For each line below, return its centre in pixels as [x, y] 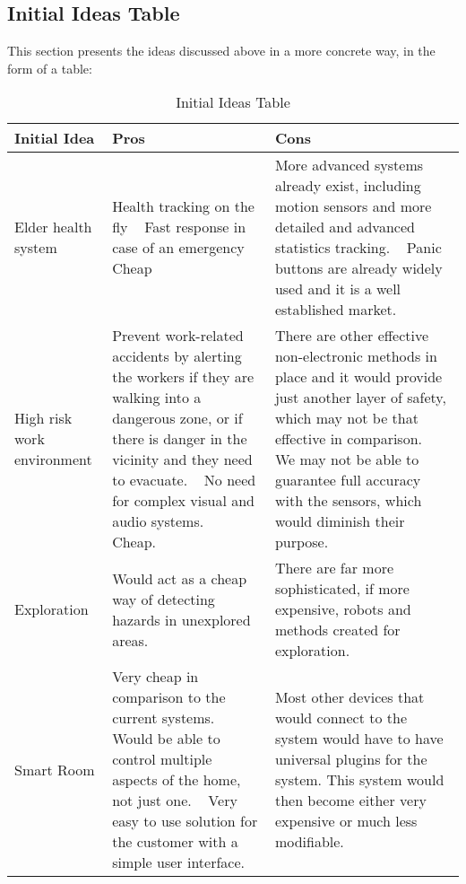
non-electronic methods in [356, 356]
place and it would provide [358, 377]
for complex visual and [183, 501]
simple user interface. [178, 862]
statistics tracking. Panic [358, 248]
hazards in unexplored [181, 619]
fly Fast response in [179, 227]
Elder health [53, 227]
